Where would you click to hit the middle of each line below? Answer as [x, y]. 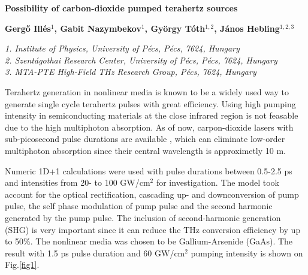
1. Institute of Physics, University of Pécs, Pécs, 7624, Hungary [122, 48]
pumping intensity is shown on [247, 253]
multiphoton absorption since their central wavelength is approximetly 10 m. [146, 150]
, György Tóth [175, 28]
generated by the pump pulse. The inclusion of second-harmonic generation [143, 217]
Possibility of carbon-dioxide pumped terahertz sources [121, 8]
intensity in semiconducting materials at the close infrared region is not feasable [152, 115]
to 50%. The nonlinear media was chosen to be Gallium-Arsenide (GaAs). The [149, 241]
